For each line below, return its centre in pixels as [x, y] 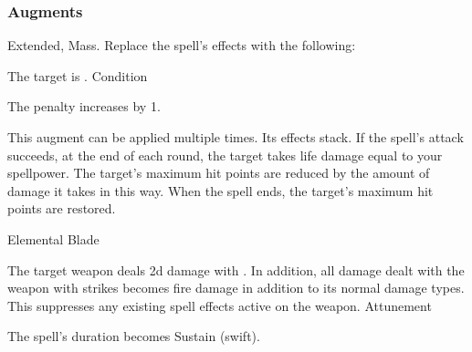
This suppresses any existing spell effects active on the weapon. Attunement [220, 305]
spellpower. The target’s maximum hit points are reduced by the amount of [219, 173]
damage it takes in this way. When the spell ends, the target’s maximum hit [220, 190]
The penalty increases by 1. [84, 106]
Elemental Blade [53, 238]
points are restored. [62, 208]
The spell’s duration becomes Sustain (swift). [134, 336]
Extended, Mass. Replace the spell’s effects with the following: [182, 45]
